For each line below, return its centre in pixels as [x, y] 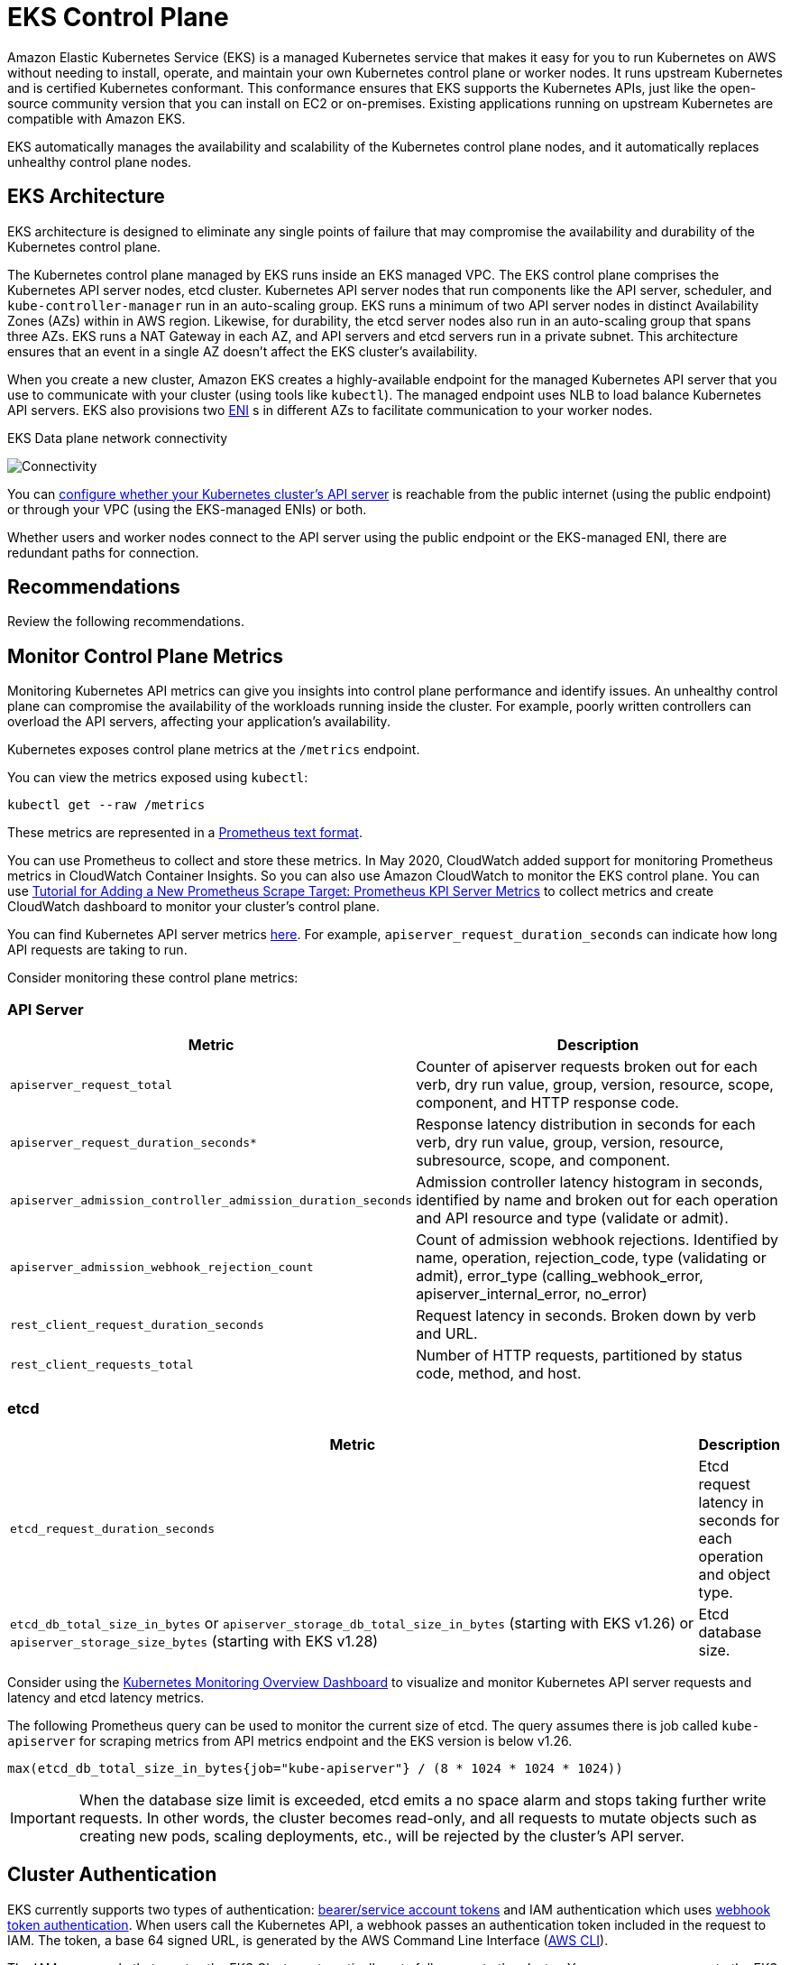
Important [43, 1817]
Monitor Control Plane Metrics [146, 656]
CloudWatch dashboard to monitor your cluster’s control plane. [194, 907]
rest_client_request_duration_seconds [137, 1324]
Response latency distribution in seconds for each [586, 1125]
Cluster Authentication [112, 1875]
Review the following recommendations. [126, 622]
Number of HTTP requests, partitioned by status [579, 1356]
